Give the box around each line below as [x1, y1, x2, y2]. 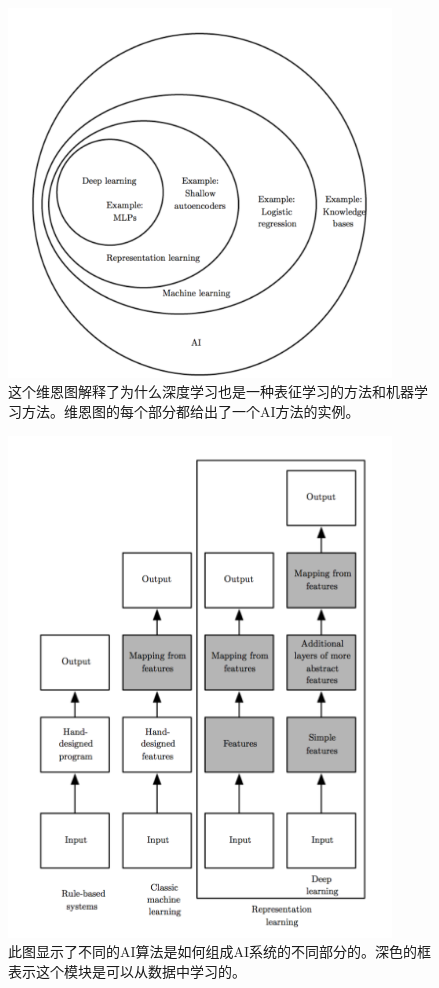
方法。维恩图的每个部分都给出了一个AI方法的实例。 [21, 401, 360, 422]
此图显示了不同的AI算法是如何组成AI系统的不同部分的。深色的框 [8, 941, 432, 962]
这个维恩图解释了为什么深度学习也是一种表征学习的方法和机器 [8, 381, 414, 402]
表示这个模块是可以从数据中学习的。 [8, 961, 246, 982]
